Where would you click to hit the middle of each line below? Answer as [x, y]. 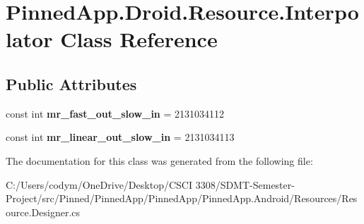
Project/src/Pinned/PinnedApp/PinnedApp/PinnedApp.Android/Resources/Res [182, 198]
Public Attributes [71, 83]
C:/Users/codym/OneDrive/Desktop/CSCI [99, 184]
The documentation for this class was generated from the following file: [159, 160]
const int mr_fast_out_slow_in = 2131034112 [115, 113]
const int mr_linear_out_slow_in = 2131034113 [120, 137]
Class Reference [139, 39]
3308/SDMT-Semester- [245, 184]
